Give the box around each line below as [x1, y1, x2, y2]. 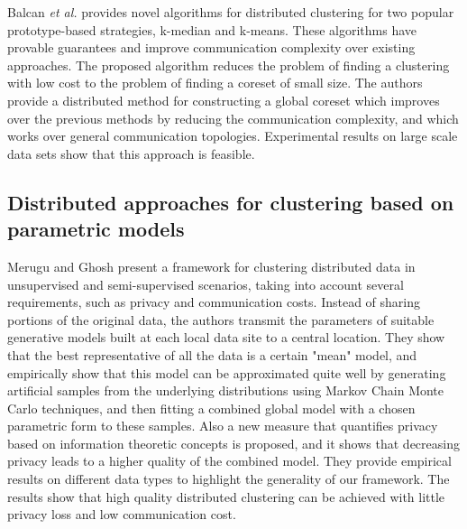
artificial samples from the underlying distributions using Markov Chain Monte [7, 381, 444, 400]
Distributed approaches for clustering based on [7, 188, 454, 216]
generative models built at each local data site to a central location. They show [7, 328, 445, 347]
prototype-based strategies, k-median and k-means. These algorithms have [7, 20, 417, 39]
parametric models [7, 215, 185, 243]
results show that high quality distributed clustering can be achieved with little [7, 487, 445, 506]
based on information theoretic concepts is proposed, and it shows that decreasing [7, 433, 460, 452]
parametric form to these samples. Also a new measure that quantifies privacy [7, 416, 438, 435]
